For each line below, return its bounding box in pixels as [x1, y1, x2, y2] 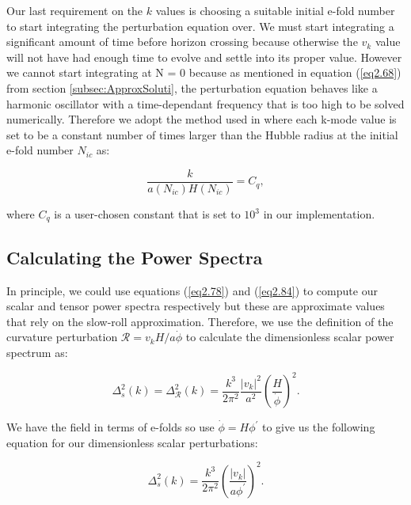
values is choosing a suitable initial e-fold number [155, 2, 395, 18]
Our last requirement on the [6, 2, 143, 18]
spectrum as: [6, 344, 68, 361]
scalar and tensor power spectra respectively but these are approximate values [6, 298, 385, 314]
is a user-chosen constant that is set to [54, 206, 241, 222]
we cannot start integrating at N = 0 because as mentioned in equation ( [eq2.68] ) [6, 64, 401, 81]
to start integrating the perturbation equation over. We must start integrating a [6, 17, 394, 34]
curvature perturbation [6, 328, 118, 345]
